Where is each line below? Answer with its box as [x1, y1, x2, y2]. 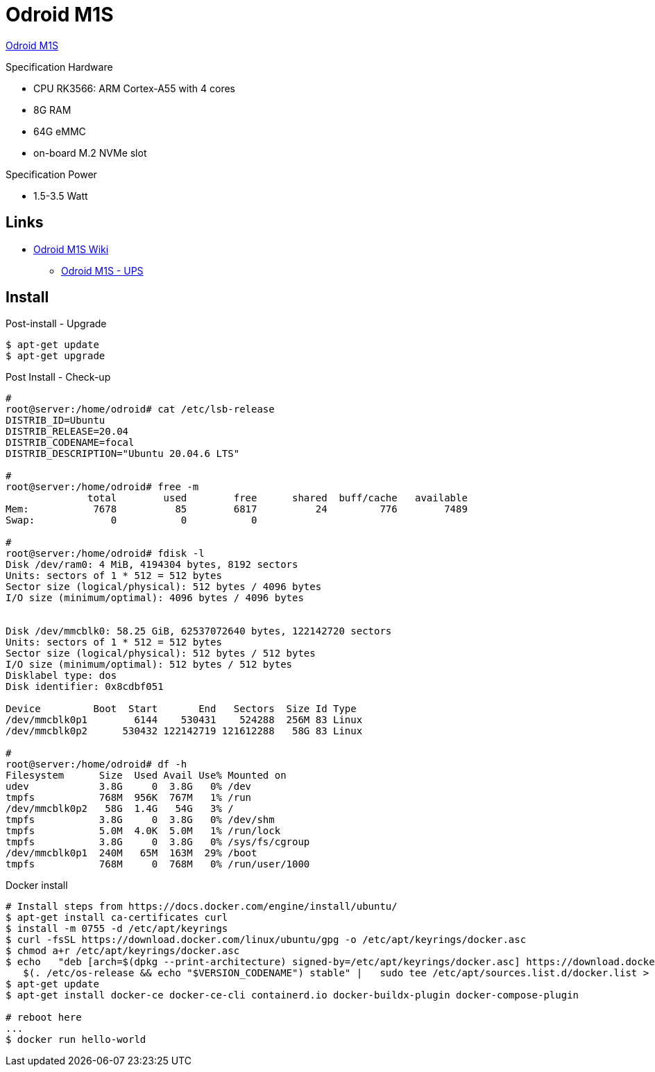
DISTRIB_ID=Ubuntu [6, 415, 105, 426]
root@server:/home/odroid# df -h [6, 759, 187, 770]
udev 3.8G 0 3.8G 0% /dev [6, 781, 252, 793]
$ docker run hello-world [6, 1034, 146, 1046]
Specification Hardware [6, 60, 113, 73]
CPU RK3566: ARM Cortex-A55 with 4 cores [33, 82, 235, 94]
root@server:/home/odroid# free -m [6, 481, 199, 493]
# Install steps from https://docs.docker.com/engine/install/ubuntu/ [6, 901, 398, 913]
